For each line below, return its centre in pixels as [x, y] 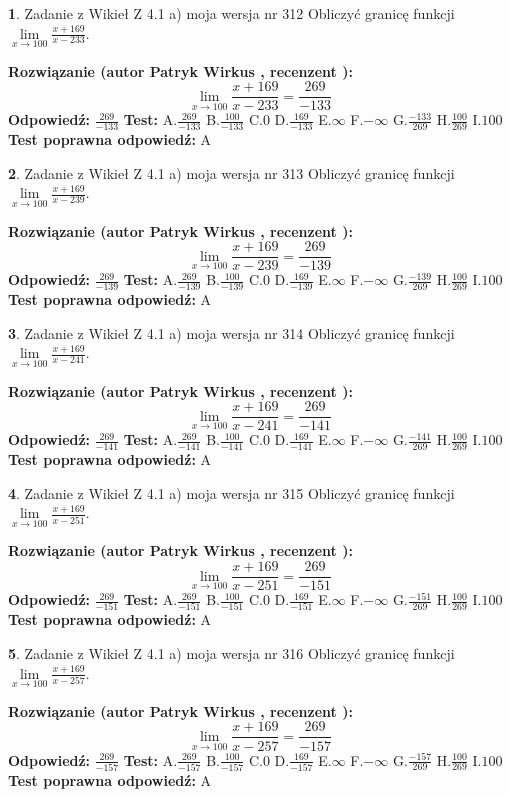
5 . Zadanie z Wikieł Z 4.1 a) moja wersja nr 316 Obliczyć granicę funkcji [231, 653]
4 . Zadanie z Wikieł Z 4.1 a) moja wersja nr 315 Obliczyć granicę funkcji [231, 492]
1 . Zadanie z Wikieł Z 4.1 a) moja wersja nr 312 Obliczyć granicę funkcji [231, 13]
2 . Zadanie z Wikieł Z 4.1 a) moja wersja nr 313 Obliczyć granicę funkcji [231, 172]
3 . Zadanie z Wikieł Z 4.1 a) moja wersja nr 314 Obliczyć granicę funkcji [231, 332]
